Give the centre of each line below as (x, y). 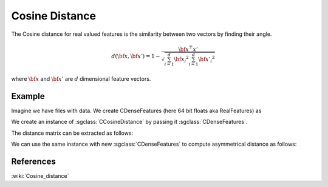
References (33, 161)
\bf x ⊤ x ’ (188, 49)
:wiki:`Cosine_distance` (40, 176)
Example (28, 96)
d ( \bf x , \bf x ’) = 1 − (136, 56)
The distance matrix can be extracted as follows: (72, 133)
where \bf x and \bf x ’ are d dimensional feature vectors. (81, 79)
